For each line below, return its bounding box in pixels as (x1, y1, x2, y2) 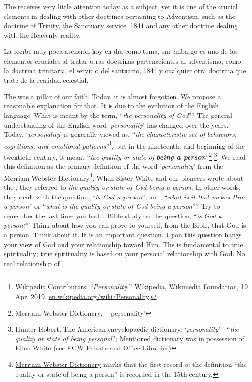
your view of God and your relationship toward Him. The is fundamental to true (4, 239, 243, 249)
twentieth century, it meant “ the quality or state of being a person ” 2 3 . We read (4, 150, 246, 162)
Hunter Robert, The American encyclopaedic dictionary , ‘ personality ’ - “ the (15, 324, 239, 334)
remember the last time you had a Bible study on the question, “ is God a (4, 210, 222, 220)
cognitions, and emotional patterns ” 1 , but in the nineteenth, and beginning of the (4, 139, 245, 150)
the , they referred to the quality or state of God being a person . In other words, (4, 182, 241, 192)
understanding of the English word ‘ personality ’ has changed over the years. (4, 119, 229, 130)
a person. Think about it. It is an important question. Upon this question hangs (4, 230, 242, 240)
